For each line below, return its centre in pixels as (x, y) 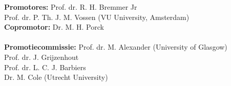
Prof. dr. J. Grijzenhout (41, 57)
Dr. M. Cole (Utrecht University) (56, 77)
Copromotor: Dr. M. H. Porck (54, 27)
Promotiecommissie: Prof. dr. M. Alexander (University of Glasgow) (116, 47)
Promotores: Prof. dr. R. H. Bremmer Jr (71, 7)
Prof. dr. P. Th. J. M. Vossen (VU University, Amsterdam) (97, 17)
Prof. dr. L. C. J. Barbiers (45, 67)
